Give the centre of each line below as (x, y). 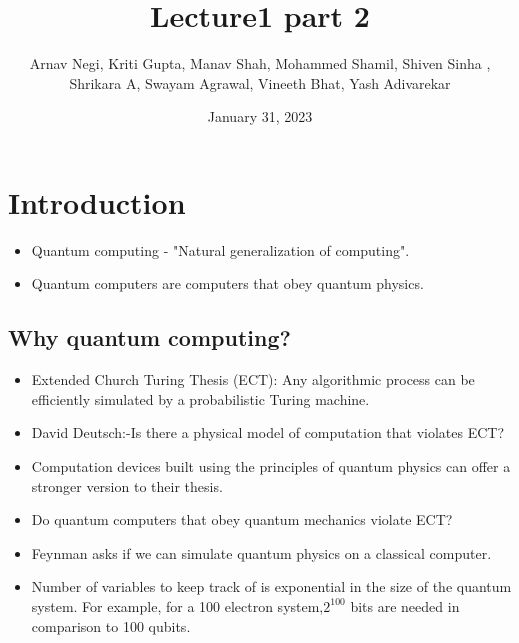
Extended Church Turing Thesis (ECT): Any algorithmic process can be (253, 379)
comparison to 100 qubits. (111, 625)
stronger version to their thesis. (127, 485)
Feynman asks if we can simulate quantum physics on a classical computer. (261, 552)
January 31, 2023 (260, 116)
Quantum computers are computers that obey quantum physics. (227, 283)
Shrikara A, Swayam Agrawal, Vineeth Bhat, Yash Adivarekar (260, 82)
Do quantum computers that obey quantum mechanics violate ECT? (242, 519)
